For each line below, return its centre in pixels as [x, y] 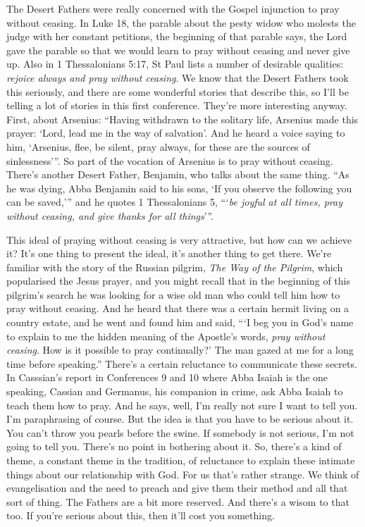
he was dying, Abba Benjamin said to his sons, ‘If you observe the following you [179, 188]
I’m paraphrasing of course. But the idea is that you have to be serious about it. [180, 419]
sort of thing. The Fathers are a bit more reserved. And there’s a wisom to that [178, 501]
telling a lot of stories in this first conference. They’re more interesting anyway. [177, 105]
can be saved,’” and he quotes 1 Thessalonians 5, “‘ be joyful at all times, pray [175, 202]
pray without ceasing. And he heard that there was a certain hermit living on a [178, 308]
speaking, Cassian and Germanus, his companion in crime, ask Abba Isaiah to [175, 391]
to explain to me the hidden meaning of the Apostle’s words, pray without [166, 336]
